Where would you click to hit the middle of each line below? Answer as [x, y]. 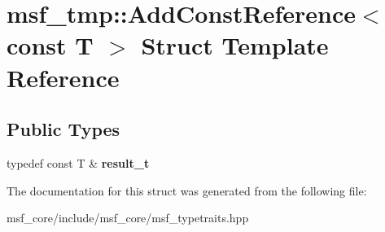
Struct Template [235, 45]
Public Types [63, 129]
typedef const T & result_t [78, 162]
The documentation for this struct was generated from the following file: [187, 190]
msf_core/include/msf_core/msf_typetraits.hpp [128, 218]
